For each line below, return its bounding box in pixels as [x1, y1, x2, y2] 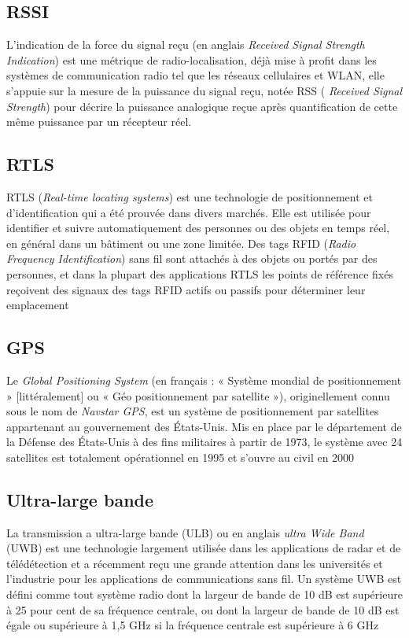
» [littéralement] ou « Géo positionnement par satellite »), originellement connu [6, 387, 390, 404]
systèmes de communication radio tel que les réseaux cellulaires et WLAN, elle [6, 67, 385, 83]
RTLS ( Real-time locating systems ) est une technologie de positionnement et [6, 188, 373, 205]
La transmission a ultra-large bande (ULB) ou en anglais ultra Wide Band [6, 524, 364, 540]
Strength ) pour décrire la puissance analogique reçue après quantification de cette [6, 98, 398, 114]
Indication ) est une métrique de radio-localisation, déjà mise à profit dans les [6, 51, 377, 68]
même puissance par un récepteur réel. [6, 113, 192, 130]
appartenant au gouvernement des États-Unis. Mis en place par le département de [6, 418, 402, 434]
